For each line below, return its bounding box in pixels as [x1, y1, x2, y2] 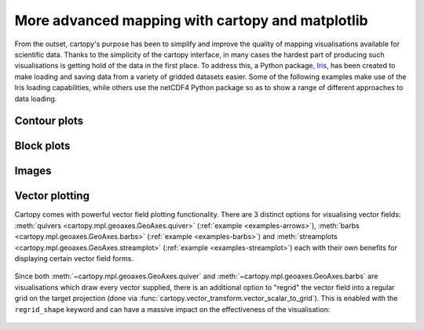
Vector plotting [14, 189, 90, 203]
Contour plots [14, 114, 84, 128]
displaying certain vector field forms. [14, 254, 133, 263]
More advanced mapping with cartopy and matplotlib [14, 12, 368, 29]
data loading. [14, 94, 57, 103]
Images [14, 165, 52, 178]
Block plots [14, 140, 71, 153]
